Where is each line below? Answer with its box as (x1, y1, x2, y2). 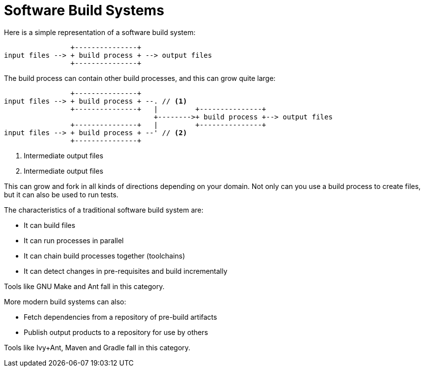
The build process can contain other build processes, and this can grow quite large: (4, 74, 276, 82)
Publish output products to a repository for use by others (24, 328, 208, 336)
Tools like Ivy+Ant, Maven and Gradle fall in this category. (4, 343, 191, 352)
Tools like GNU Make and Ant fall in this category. (4, 282, 165, 291)
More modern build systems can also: (4, 297, 126, 306)
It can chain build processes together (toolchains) (24, 251, 185, 260)
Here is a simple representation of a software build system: (4, 28, 195, 37)
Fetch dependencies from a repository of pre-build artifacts (24, 312, 217, 321)
